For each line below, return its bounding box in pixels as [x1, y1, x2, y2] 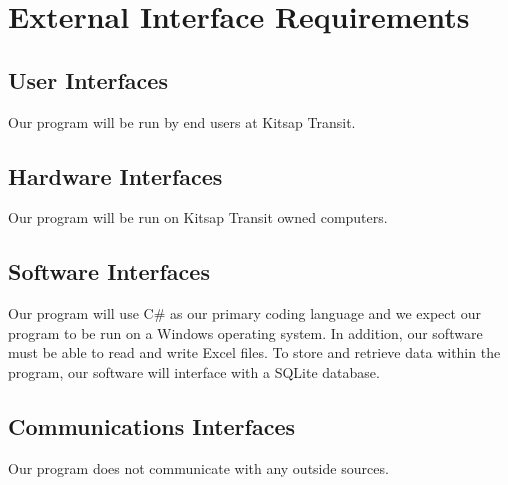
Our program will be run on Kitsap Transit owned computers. [8, 207, 388, 228]
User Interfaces [8, 64, 168, 95]
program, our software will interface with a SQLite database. [8, 361, 380, 382]
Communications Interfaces [8, 410, 296, 441]
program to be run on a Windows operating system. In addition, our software [8, 322, 483, 343]
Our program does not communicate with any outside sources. [8, 457, 389, 478]
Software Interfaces [8, 256, 210, 287]
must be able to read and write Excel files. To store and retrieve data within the [8, 342, 501, 363]
